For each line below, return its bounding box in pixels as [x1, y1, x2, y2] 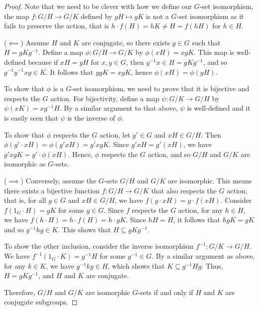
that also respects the [151, 185, 217, 195]
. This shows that [58, 224, 111, 234]
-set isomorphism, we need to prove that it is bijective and [71, 83, 250, 94]
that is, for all [4, 195, 46, 205]
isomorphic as [4, 158, 46, 169]
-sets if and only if [137, 287, 193, 297]
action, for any [178, 204, 223, 215]
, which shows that [108, 260, 165, 271]
